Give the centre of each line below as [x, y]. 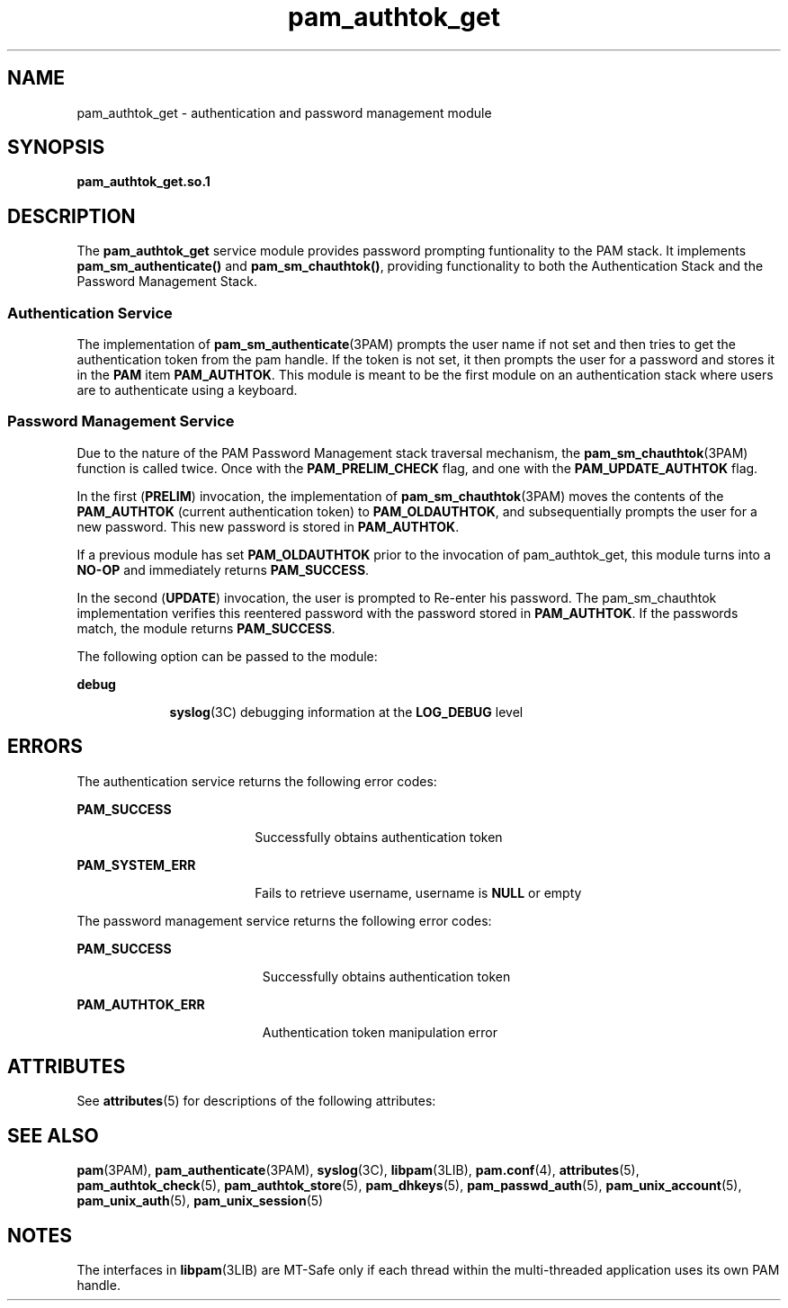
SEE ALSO [53, 1135]
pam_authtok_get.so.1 [143, 182]
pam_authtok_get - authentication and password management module [284, 112]
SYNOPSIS [56, 148]
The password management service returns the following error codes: [284, 920]
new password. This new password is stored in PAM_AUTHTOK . [268, 526]
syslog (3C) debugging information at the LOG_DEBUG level [346, 712]
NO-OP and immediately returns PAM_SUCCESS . [223, 569]
